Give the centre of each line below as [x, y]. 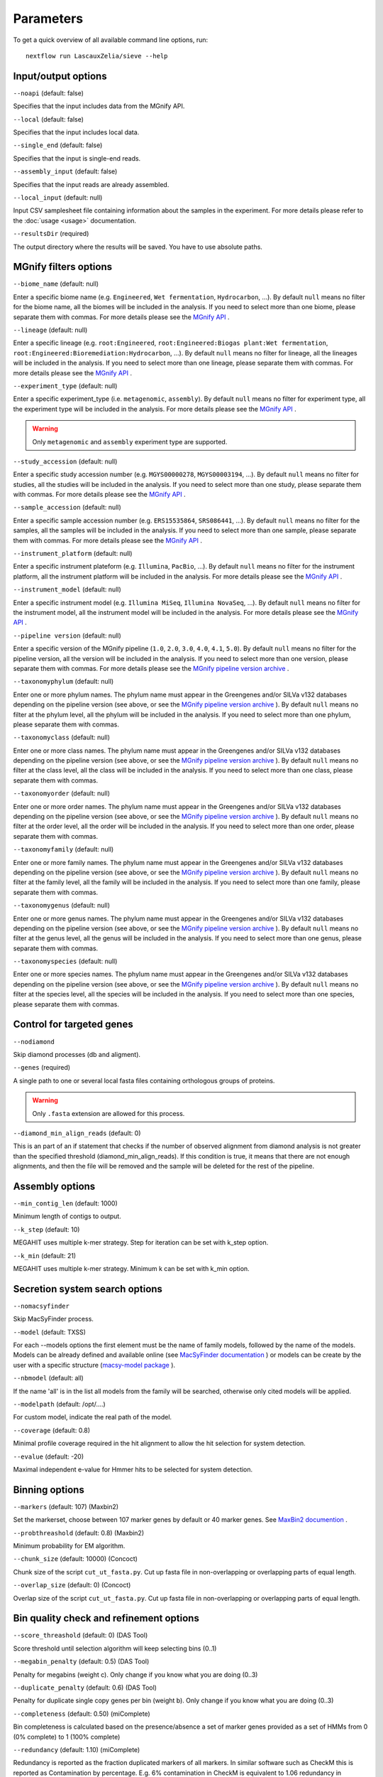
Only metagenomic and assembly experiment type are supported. [130, 441]
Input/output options [60, 76]
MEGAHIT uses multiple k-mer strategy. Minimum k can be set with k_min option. [131, 1268]
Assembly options [54, 1186]
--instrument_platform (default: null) [73, 554]
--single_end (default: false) [58, 145]
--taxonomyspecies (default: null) [65, 961]
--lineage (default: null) [50, 330]
